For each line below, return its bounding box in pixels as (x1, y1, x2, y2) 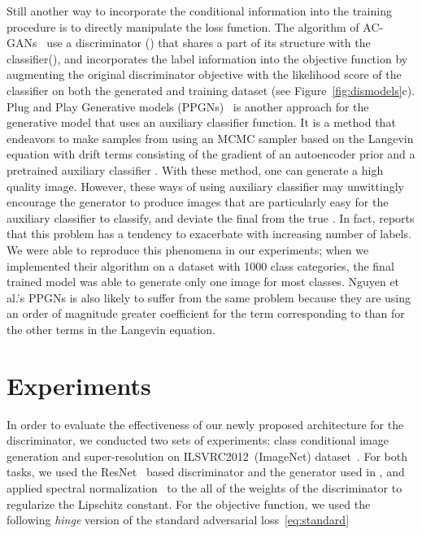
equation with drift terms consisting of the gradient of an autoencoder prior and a (7, 145, 415, 163)
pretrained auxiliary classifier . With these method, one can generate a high (7, 161, 384, 178)
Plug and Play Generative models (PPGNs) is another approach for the (7, 98, 369, 115)
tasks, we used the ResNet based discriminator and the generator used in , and (7, 463, 405, 480)
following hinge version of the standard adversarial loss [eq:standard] (7, 511, 350, 528)
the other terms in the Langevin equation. (7, 320, 216, 337)
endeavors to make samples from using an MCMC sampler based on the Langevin (7, 129, 414, 146)
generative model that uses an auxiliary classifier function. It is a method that (7, 114, 396, 131)
